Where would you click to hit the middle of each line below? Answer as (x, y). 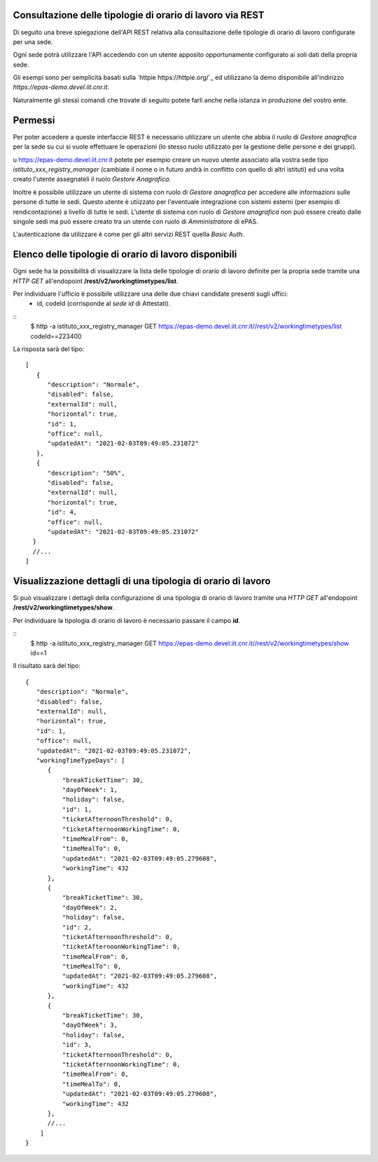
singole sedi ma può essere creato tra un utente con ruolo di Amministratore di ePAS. (135, 221)
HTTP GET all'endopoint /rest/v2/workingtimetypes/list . (96, 281)
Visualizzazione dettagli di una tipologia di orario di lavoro (142, 581)
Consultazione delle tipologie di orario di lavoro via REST (139, 15)
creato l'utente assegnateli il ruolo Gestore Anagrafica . (92, 179)
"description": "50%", (86, 473)
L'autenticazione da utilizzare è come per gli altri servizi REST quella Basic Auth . (129, 234)
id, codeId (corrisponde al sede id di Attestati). (104, 303)
